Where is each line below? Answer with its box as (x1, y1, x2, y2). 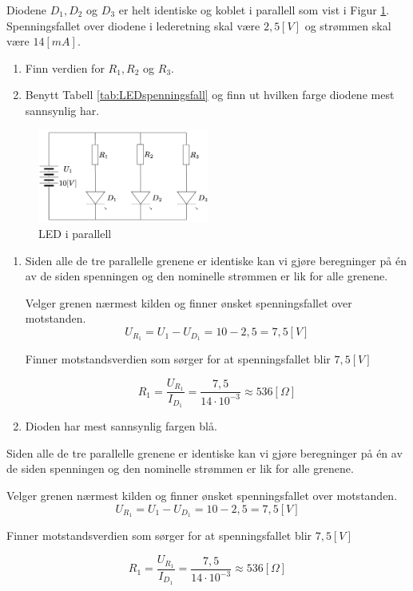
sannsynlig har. (25, 101, 100, 118)
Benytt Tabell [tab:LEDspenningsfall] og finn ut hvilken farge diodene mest (25, 86, 395, 103)
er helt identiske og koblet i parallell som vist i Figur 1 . (118, 2, 390, 18)
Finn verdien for (25, 59, 105, 76)
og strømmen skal (304, 17, 391, 34)
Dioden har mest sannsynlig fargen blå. (25, 418, 217, 434)
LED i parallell (38, 225, 112, 242)
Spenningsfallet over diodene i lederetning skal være (6, 17, 260, 34)
